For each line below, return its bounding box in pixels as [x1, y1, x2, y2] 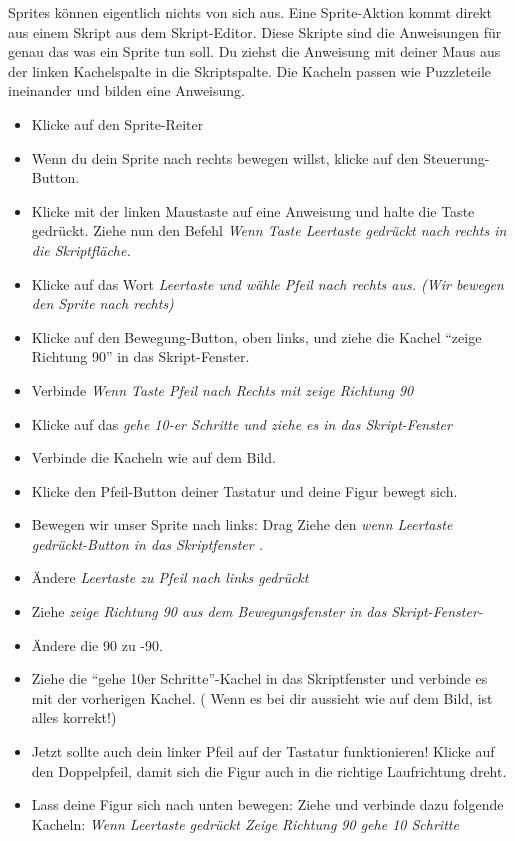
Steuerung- [423, 147, 490, 168]
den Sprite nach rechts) [31, 293, 174, 314]
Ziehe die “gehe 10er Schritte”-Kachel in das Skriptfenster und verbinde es [31, 668, 488, 689]
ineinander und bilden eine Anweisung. [8, 80, 245, 101]
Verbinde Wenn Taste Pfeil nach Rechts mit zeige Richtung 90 [31, 379, 414, 400]
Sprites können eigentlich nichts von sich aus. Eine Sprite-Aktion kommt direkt [8, 2, 493, 22]
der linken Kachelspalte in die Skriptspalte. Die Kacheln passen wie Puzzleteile [8, 60, 491, 81]
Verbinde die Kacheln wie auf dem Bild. [31, 447, 276, 468]
